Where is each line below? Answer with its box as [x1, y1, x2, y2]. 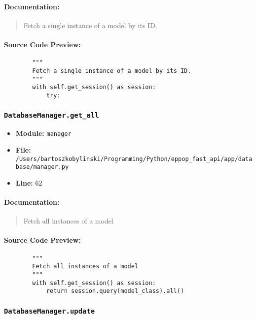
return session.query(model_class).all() [46, 287, 184, 295]
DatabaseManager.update [4, 307, 95, 315]
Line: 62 [15, 177, 42, 188]
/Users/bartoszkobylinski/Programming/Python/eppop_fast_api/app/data [15, 155, 253, 162]
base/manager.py [15, 163, 69, 171]
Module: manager [15, 128, 72, 138]
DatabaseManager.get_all [4, 111, 99, 120]
